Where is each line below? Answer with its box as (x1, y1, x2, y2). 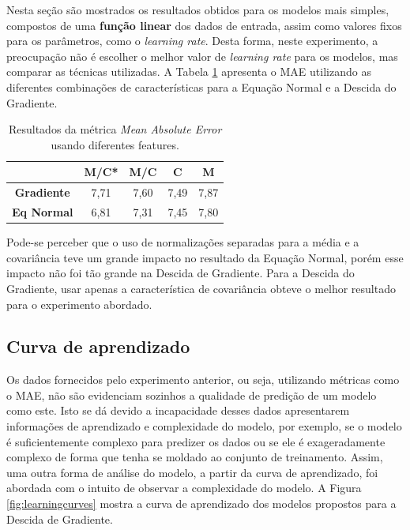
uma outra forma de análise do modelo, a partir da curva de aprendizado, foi (6, 464, 378, 480)
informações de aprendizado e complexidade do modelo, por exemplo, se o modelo (6, 418, 402, 434)
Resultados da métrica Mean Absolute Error (8, 121, 222, 137)
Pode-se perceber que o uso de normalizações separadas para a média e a (6, 234, 359, 250)
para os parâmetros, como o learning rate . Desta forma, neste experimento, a (6, 32, 378, 49)
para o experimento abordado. (6, 295, 152, 312)
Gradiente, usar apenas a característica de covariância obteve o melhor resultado (6, 280, 396, 296)
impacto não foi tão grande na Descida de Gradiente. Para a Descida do (6, 265, 355, 281)
